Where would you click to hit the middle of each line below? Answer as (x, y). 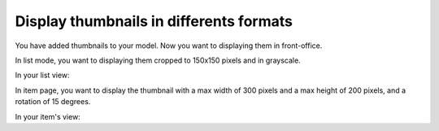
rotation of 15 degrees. (53, 102)
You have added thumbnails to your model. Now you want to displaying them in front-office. (169, 46)
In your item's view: (48, 116)
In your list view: (42, 75)
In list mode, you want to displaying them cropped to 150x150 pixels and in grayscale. (158, 60)
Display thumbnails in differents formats (154, 21)
